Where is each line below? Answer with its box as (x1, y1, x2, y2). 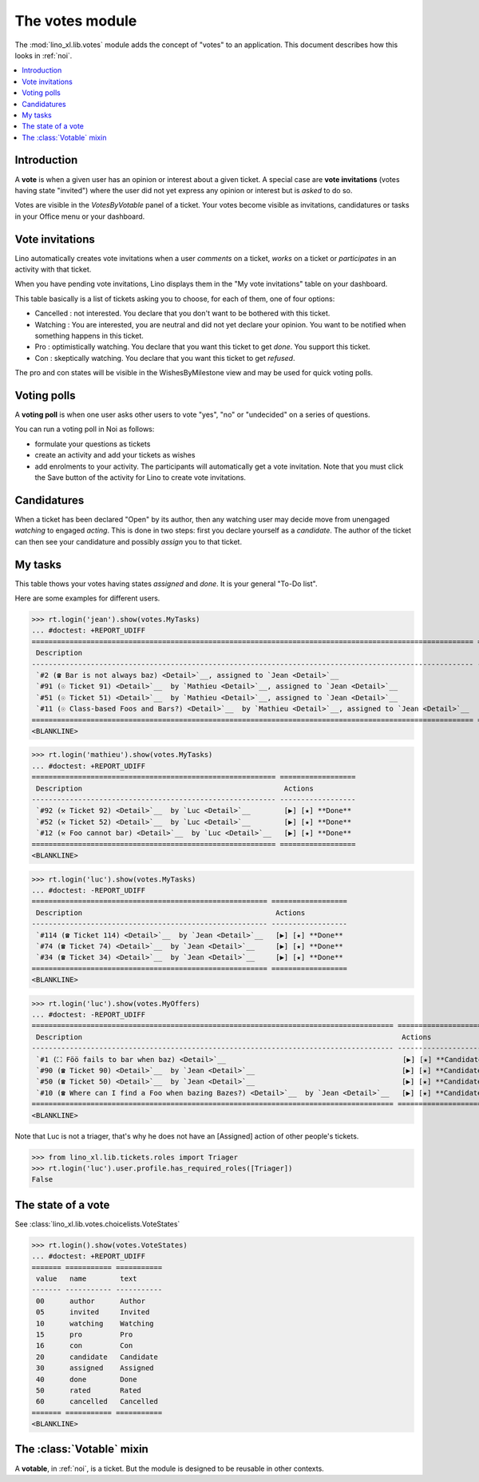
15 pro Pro (36, 1329, 133, 1339)
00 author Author (36, 1296, 146, 1306)
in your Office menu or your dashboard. (14, 212, 145, 221)
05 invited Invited (36, 1308, 150, 1317)
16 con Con (36, 1341, 133, 1350)
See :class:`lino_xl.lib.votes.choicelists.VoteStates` (14, 1218, 180, 1229)
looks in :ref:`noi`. (14, 50, 73, 60)
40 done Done (36, 1374, 137, 1384)
